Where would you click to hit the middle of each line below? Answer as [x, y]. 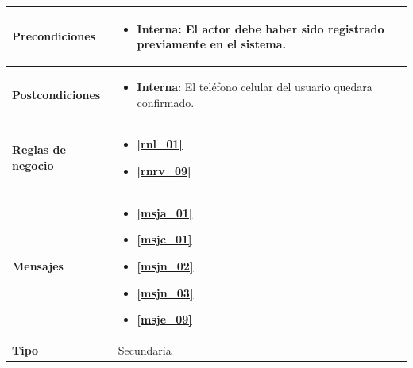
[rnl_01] [160, 144]
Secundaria [145, 350]
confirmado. [166, 102]
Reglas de [39, 149]
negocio [33, 165]
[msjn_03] [165, 292]
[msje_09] [164, 319]
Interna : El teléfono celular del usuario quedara [255, 86]
